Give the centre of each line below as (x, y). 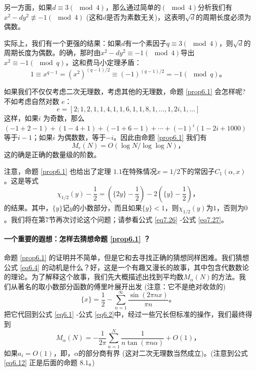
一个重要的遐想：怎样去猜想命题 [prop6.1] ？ (77, 238)
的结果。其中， (28, 207)
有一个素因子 (146, 43)
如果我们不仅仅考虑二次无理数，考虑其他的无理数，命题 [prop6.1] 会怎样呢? (125, 91)
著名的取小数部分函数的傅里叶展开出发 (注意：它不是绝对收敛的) (122, 286)
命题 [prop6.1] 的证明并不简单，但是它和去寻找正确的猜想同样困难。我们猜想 (127, 257)
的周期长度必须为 (224, 17)
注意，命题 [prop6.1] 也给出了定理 (58, 171)
